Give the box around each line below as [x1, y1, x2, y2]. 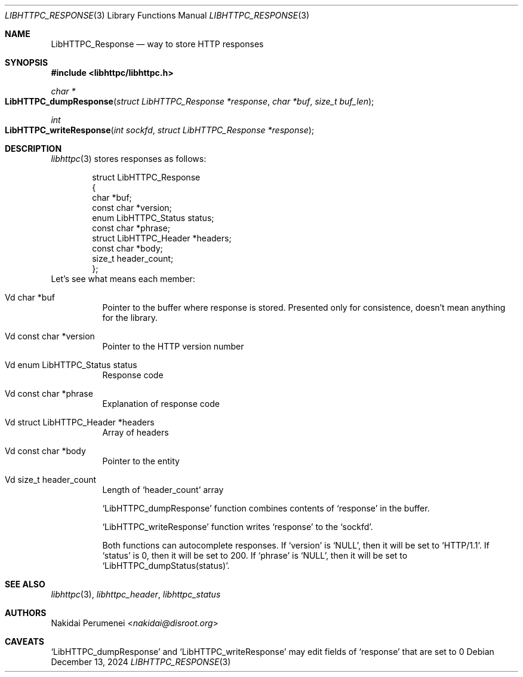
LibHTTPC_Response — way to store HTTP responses [51, 39, 264, 49]
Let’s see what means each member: [51, 274, 195, 284]
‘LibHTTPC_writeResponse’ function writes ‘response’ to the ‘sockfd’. [102, 522, 373, 532]
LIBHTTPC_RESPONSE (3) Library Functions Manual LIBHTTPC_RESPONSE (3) [5, 10, 310, 20]
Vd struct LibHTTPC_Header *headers [5, 417, 155, 427]
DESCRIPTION [5, 143, 62, 154]
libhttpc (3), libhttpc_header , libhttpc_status [51, 589, 221, 599]
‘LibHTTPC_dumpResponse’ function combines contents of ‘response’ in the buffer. [102, 503, 430, 513]
